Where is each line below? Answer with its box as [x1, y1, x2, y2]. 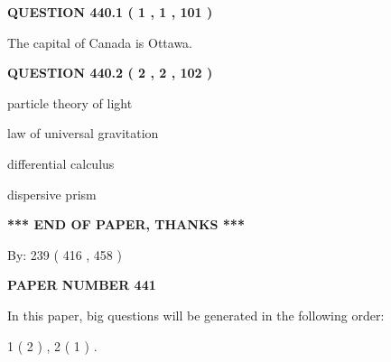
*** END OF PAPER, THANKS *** [7, 215, 245, 234]
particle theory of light [7, 93, 133, 112]
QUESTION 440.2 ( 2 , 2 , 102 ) [7, 63, 213, 82]
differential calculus [7, 153, 115, 172]
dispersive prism [7, 184, 97, 203]
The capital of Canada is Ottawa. [7, 32, 193, 51]
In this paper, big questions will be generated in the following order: [7, 305, 385, 324]
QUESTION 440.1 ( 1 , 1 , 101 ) [7, 3, 213, 21]
